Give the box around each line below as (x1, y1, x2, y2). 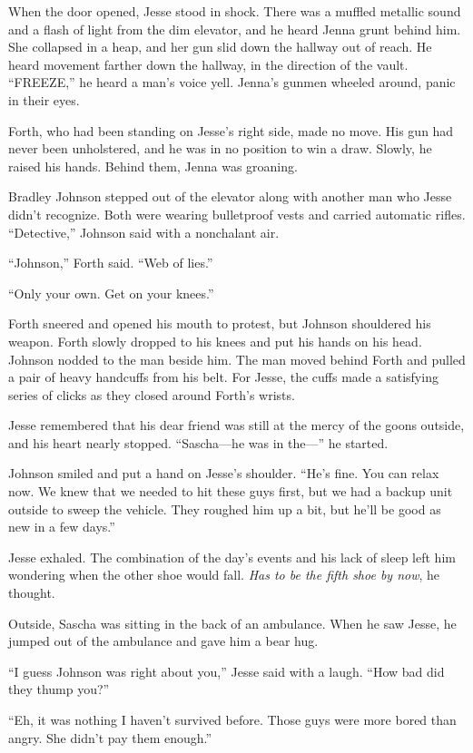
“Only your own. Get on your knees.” (8, 283, 214, 302)
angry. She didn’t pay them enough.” (8, 728, 212, 747)
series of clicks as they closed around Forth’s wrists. (8, 385, 295, 404)
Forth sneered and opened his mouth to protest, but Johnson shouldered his (8, 314, 431, 333)
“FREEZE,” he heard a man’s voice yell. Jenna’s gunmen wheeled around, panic (8, 73, 456, 92)
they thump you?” (8, 680, 110, 699)
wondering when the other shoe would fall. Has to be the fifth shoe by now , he (8, 565, 440, 584)
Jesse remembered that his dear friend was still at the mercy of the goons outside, (8, 416, 465, 435)
